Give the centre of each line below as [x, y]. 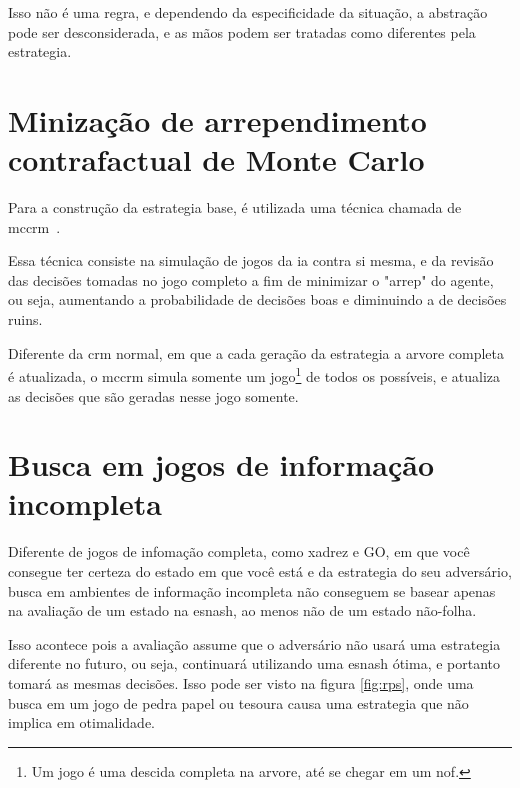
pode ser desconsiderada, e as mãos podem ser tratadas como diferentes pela [242, 31]
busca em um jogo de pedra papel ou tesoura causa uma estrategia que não [238, 702]
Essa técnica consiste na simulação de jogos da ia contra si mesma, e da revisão [251, 260]
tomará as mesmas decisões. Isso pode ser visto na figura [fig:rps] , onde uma [241, 682]
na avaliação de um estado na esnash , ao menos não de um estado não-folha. [242, 610]
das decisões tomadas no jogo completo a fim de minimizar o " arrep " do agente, [251, 279]
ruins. [25, 319]
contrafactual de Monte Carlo [216, 159]
